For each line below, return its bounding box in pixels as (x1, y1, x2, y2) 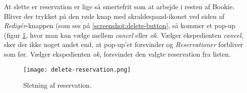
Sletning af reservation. (23, 80, 92, 90)
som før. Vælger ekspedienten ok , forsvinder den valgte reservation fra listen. (4, 48, 231, 59)
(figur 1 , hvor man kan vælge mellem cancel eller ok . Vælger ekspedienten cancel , (4, 30, 244, 40)
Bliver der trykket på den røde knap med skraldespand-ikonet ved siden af (4, 11, 225, 21)
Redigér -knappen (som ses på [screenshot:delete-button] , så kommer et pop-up (4, 20, 236, 31)
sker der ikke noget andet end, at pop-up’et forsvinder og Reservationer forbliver (4, 39, 243, 49)
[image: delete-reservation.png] (23, 66, 131, 73)
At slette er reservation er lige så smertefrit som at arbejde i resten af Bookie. (4, 1, 235, 11)
